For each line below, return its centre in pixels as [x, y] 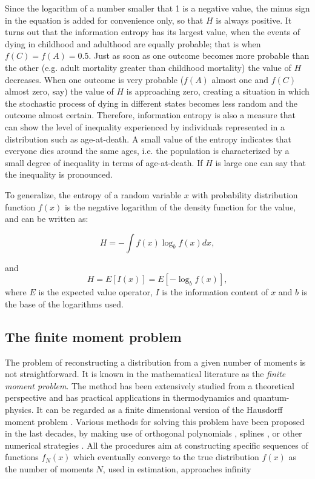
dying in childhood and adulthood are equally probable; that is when [133, 43]
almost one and [240, 79]
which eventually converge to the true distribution [166, 457]
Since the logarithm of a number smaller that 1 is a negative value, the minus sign [157, 8]
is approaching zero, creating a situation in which [218, 91]
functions [22, 457]
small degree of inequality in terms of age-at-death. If [104, 162]
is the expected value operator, [95, 292]
